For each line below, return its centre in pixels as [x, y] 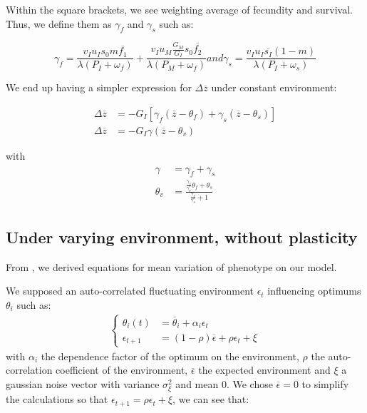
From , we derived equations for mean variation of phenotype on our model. [171, 266]
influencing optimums [314, 291]
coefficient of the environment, [122, 370]
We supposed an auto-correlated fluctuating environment [130, 291]
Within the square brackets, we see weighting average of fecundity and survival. [179, 9]
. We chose [249, 383]
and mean [197, 383]
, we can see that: [211, 399]
